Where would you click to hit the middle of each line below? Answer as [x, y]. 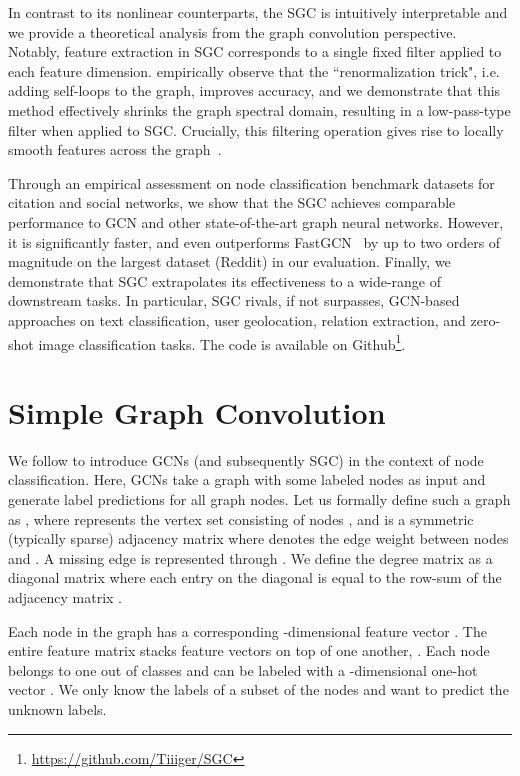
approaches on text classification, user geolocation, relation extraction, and [237, 319]
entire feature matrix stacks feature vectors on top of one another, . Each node [249, 650]
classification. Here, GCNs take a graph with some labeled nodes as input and [247, 479]
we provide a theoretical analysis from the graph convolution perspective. [232, 31]
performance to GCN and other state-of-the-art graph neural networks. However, [256, 221]
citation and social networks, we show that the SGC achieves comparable [232, 202]
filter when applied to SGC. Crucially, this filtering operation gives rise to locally [256, 129]
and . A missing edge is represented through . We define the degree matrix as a [250, 557]
